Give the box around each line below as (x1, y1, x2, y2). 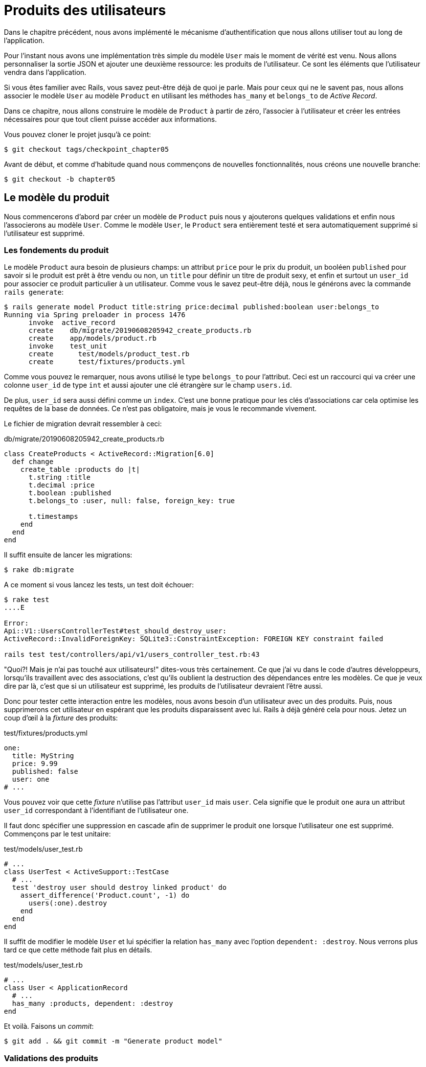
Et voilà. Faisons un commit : (4, 1022, 94, 1031)
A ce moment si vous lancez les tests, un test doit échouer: (4, 580, 194, 589)
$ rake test (4, 596, 49, 604)
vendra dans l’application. (4, 68, 87, 76)
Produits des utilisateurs (4, 2, 166, 19)
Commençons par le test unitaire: (4, 830, 111, 838)
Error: (4, 619, 29, 627)
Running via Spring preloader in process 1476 (4, 311, 185, 319)
